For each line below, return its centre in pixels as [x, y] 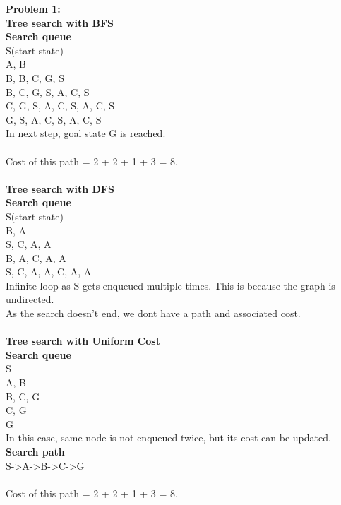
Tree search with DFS [60, 188]
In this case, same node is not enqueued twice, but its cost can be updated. [168, 438]
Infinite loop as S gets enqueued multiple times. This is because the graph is [170, 285]
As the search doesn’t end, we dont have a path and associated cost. [153, 313]
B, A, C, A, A [36, 257]
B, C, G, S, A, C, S [48, 91]
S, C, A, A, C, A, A [49, 272]
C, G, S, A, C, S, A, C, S [60, 106]
